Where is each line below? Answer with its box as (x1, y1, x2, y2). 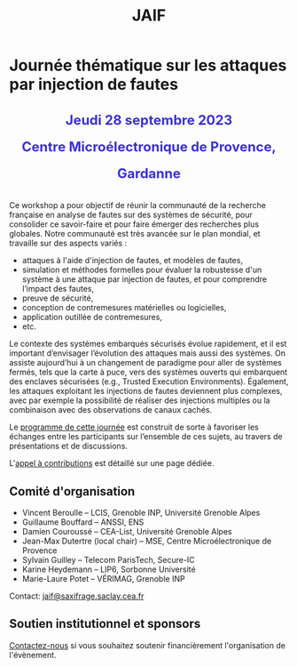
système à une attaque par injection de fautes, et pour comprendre (21, 274, 268, 285)
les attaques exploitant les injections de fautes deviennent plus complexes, (9, 386, 283, 397)
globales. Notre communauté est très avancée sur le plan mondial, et (9, 229, 261, 239)
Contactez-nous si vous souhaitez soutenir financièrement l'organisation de (9, 639, 286, 650)
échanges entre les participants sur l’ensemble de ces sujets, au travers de (9, 431, 283, 442)
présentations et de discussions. (9, 441, 129, 452)
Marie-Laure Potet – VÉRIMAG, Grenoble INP (21, 574, 185, 583)
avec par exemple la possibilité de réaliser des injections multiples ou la (9, 395, 270, 406)
